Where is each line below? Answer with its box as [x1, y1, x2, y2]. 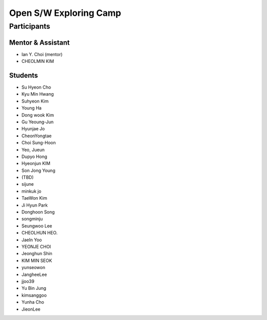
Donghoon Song [21, 209, 55, 215]
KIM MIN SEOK [21, 258, 52, 264]
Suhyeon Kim [21, 98, 49, 104]
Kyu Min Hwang [21, 91, 54, 97]
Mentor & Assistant [9, 38, 70, 47]
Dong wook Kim [21, 112, 54, 118]
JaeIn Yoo [21, 237, 42, 243]
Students [9, 71, 38, 79]
